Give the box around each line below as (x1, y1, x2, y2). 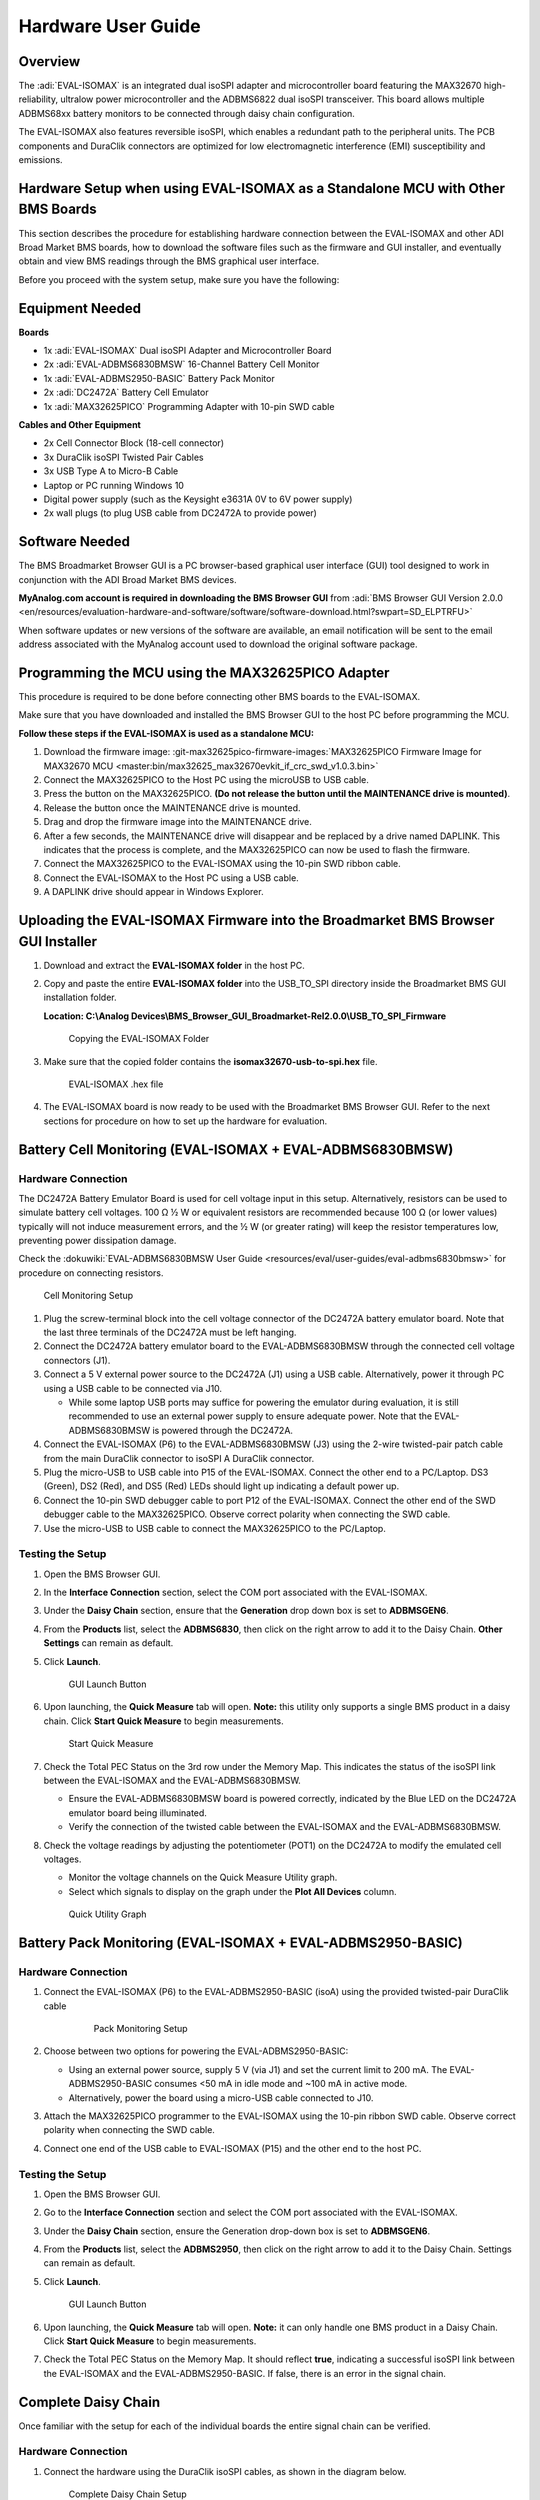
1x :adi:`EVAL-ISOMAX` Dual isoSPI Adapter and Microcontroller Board (43, 344, 332, 356)
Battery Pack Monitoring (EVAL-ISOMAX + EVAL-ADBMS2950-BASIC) (18, 1934, 464, 1951)
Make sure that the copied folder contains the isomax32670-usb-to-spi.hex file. (43, 1055, 378, 1067)
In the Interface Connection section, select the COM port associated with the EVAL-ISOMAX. (43, 1586, 428, 1599)
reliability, (18, 93, 59, 105)
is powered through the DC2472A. (151, 1424, 294, 1436)
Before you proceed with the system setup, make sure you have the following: (18, 273, 340, 285)
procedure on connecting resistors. (18, 1266, 164, 1279)
